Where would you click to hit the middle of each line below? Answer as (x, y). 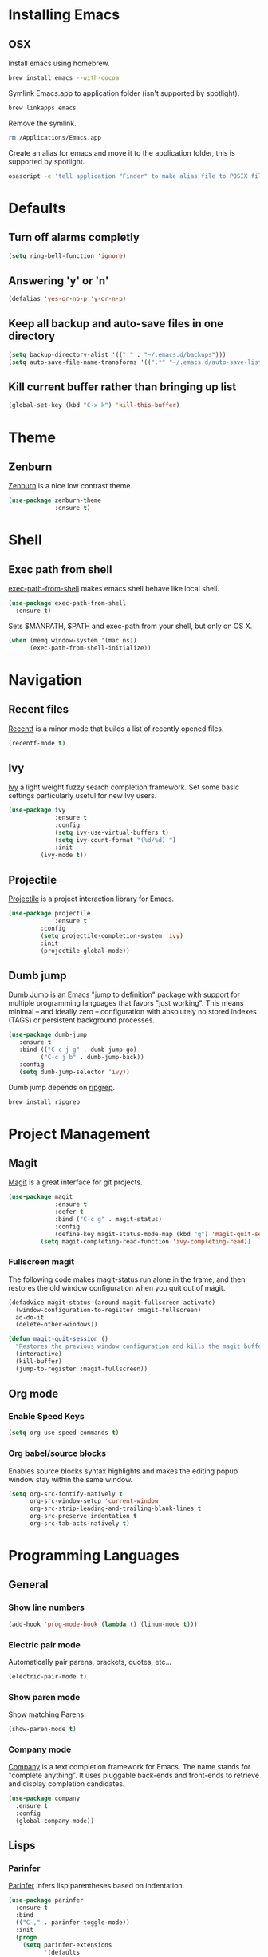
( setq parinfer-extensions (67, 1945)
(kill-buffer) (39, 1361)
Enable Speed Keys (47, 1416)
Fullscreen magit (41, 1262)
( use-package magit (41, 1197)
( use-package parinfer (46, 1900)
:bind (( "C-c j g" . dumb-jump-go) (78, 1050)
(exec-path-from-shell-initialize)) (90, 648)
